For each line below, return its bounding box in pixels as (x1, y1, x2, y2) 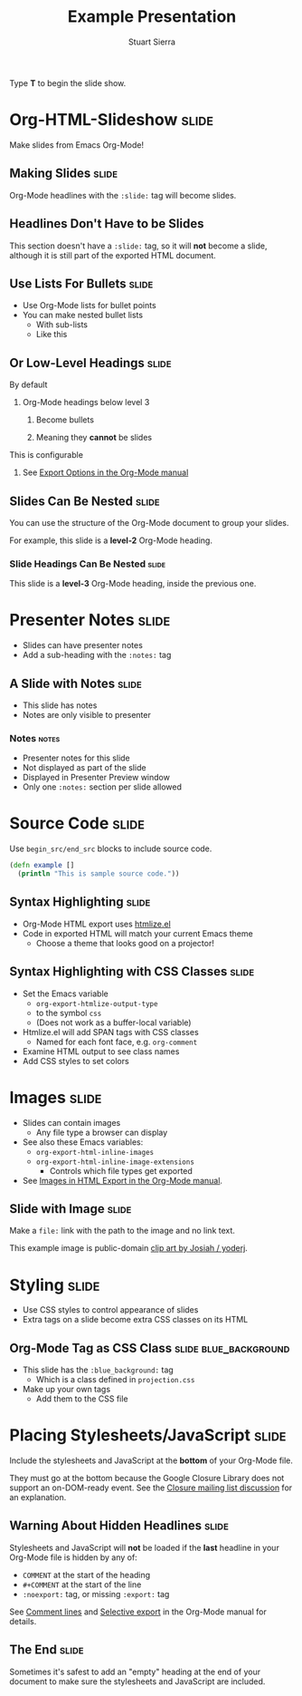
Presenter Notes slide (9, 610, 171, 631)
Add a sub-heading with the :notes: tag (22, 650, 172, 661)
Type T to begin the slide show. (9, 77, 127, 88)
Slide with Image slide (9, 1201, 132, 1216)
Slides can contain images (22, 1117, 121, 1128)
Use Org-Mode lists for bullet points (22, 300, 156, 311)
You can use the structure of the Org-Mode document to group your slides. (9, 517, 289, 528)
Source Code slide (9, 813, 145, 834)
